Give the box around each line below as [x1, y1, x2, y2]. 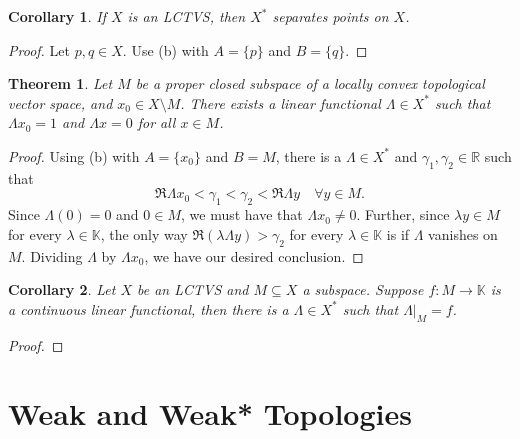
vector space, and [8, 92, 113, 113]
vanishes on [428, 223, 498, 244]
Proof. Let [8, 39, 70, 60]
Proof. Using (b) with [8, 145, 140, 166]
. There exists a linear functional [180, 92, 381, 113]
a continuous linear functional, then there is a [8, 298, 289, 319]
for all [137, 112, 176, 133]
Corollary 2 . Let [8, 279, 116, 300]
